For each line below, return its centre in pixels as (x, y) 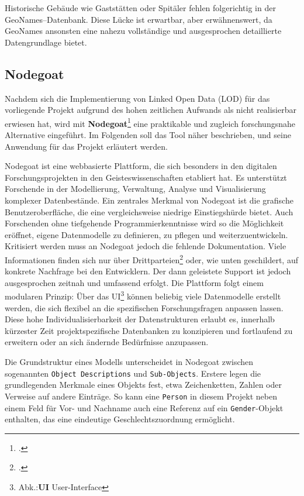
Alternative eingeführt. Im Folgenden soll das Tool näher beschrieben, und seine (148, 135)
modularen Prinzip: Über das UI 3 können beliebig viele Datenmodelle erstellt (143, 295)
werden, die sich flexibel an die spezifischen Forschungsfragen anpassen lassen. (144, 307)
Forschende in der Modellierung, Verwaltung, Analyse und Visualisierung (135, 189)
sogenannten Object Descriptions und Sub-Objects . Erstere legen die (133, 373)
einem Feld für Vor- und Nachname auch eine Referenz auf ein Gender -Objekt (144, 407)
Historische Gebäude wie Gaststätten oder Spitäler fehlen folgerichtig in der (140, 8)
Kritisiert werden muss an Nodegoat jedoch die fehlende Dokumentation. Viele (146, 246)
